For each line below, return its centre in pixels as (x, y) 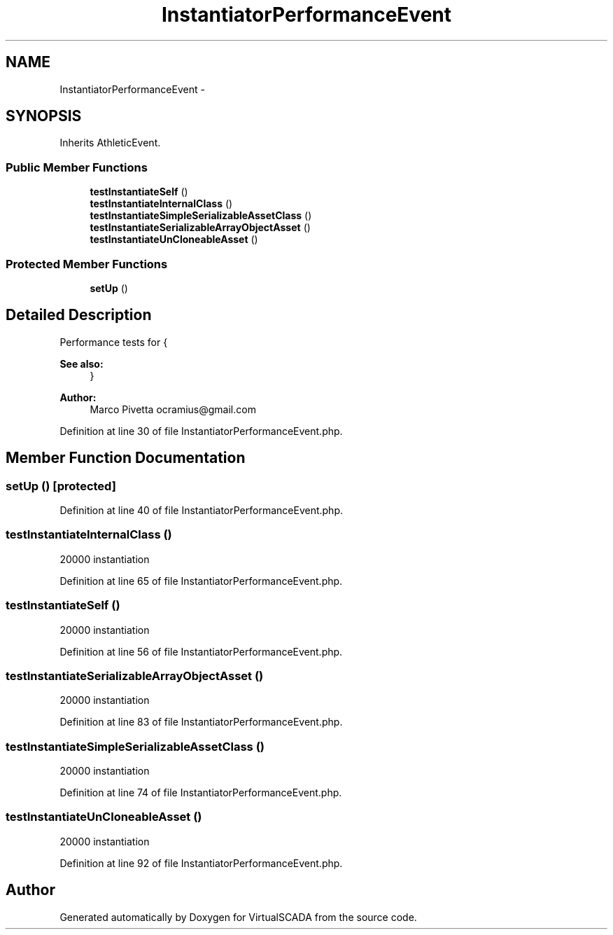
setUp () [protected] (61, 486)
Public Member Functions (77, 167)
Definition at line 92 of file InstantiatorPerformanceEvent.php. (201, 863)
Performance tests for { (114, 342)
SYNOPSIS (44, 116)
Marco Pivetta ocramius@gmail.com (173, 409)
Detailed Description (79, 315)
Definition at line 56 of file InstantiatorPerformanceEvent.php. (201, 651)
